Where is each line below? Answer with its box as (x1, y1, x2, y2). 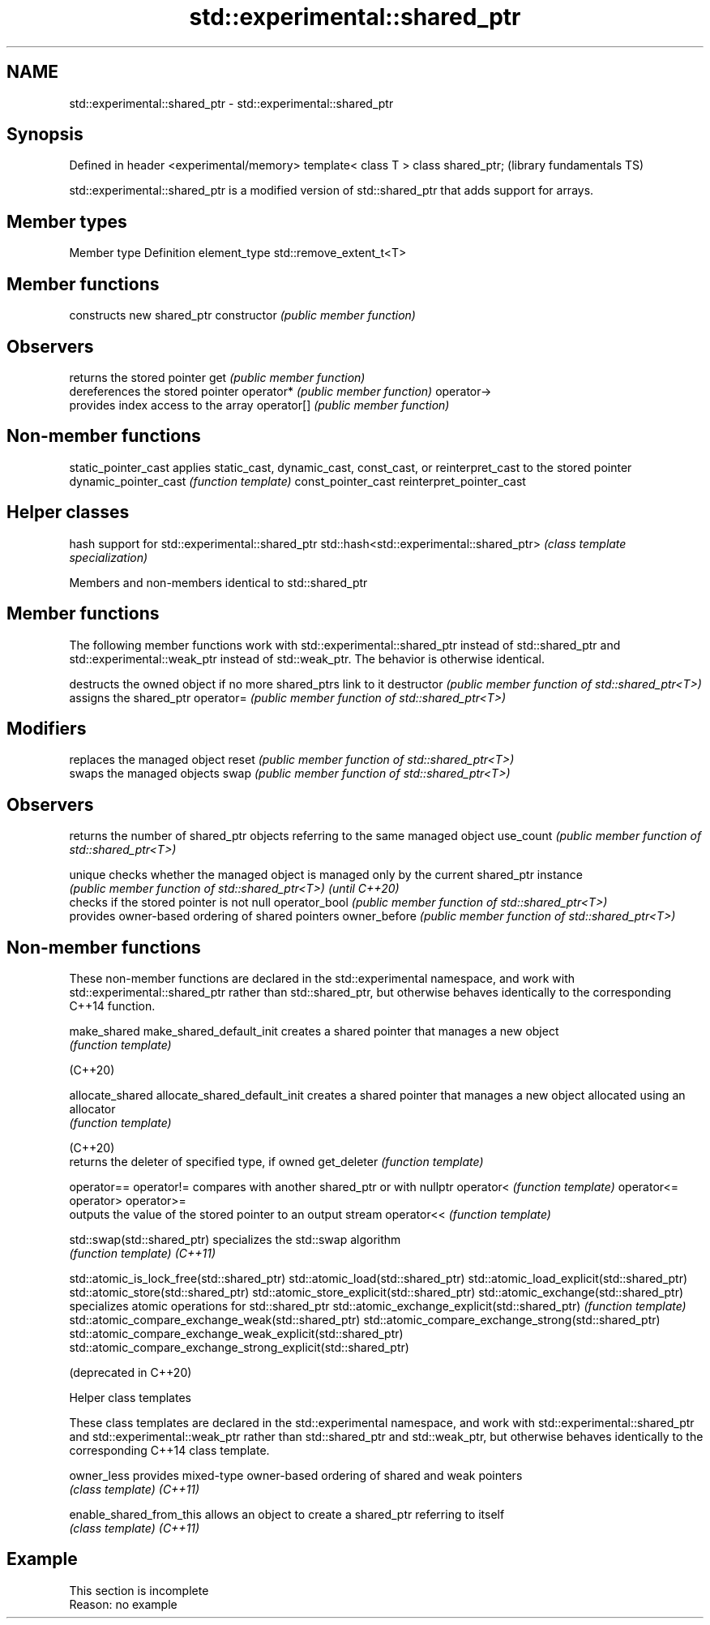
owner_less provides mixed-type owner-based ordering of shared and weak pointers (69, 1469, 523, 1483)
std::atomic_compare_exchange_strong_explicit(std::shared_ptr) (69, 1340, 409, 1355)
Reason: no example (69, 1597, 177, 1611)
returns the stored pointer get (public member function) (69, 370, 366, 384)
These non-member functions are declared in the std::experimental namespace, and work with (69, 971, 575, 986)
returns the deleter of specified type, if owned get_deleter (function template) (69, 1155, 484, 1169)
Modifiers (6, 718, 87, 739)
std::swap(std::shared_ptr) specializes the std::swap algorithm (69, 1233, 401, 1247)
